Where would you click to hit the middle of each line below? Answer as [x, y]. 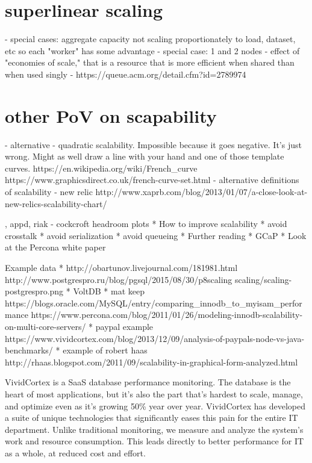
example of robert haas [105, 350]
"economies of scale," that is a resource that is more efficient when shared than [150, 62]
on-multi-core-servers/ [45, 326]
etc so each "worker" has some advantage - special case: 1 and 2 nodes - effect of [152, 50]
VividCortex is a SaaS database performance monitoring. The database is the [148, 382]
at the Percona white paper [55, 247]
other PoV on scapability [111, 115]
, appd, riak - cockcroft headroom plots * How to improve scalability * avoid [146, 224]
